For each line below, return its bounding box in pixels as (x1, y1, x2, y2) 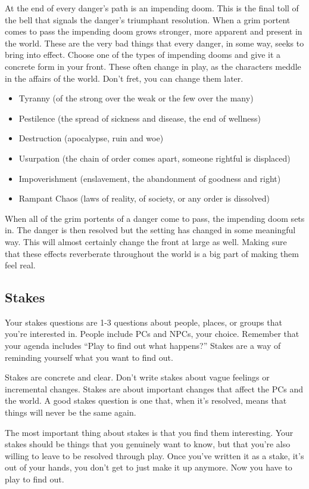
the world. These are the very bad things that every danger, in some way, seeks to (5, 36, 304, 49)
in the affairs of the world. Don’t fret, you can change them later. (5, 72, 244, 84)
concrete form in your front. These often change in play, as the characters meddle (5, 60, 301, 72)
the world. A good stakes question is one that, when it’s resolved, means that (5, 394, 287, 407)
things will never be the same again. (5, 406, 136, 419)
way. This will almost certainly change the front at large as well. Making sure (5, 235, 287, 247)
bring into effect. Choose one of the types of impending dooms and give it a (5, 48, 281, 61)
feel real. (5, 259, 36, 271)
